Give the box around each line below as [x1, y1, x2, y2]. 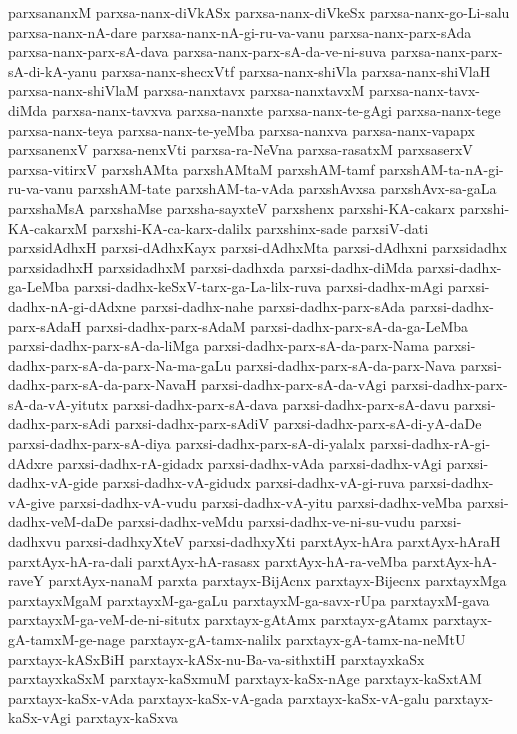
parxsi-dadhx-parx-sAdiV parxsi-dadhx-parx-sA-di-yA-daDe [114, 413, 482, 434]
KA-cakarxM [8, 217, 88, 238]
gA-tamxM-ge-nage [8, 629, 126, 649]
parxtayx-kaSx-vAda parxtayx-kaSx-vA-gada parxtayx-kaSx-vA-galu [8, 687, 430, 708]
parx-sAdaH [8, 315, 82, 336]
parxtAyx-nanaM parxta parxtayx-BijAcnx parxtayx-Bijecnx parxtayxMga [48, 570, 507, 591]
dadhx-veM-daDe [8, 511, 113, 532]
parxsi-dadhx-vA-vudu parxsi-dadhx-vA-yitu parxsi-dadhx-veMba [59, 491, 463, 512]
